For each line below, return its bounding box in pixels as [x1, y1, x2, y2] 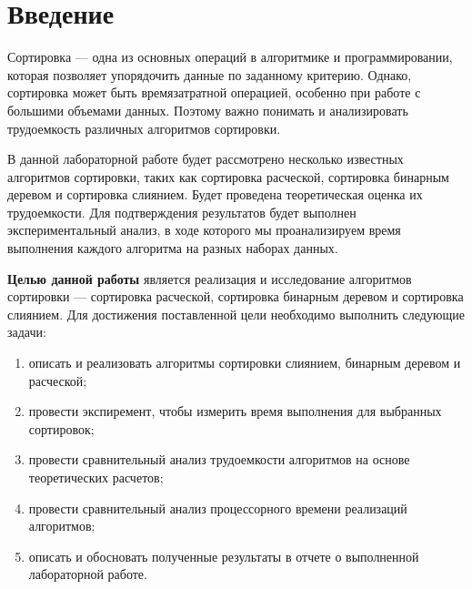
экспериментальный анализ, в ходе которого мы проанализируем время [7, 220, 401, 239]
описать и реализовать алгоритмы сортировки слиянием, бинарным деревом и [28, 353, 461, 372]
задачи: [7, 322, 46, 341]
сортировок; [28, 419, 95, 438]
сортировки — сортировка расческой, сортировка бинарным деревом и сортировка [7, 287, 464, 306]
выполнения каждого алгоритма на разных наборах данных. [7, 239, 338, 258]
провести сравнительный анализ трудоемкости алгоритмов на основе [28, 450, 410, 469]
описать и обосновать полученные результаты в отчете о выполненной [28, 546, 419, 565]
